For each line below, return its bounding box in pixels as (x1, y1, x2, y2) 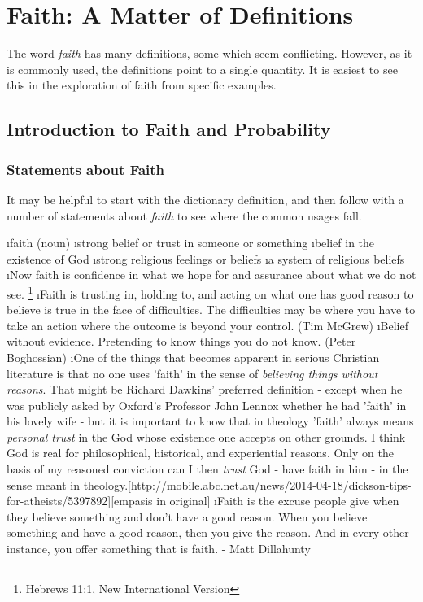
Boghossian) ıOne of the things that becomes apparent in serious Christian (7, 348, 380, 365)
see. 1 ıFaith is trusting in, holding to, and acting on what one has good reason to (7, 282, 414, 302)
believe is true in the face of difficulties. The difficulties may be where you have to (7, 301, 416, 318)
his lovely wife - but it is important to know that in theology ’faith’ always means (7, 412, 414, 430)
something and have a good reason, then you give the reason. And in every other (7, 524, 409, 541)
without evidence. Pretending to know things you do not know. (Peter (7, 333, 356, 350)
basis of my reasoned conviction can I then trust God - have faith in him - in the (7, 460, 408, 478)
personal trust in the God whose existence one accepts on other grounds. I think (7, 428, 406, 445)
